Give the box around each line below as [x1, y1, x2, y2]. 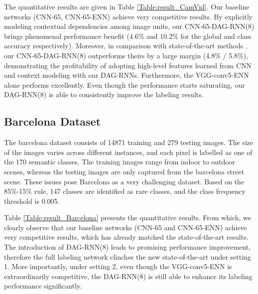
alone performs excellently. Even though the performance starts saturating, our [4, 79, 245, 90]
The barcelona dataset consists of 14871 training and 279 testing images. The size [4, 137, 254, 147]
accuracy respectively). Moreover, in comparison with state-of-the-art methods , [4, 40, 248, 51]
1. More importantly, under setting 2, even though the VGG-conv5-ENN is [4, 261, 232, 272]
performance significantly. [4, 281, 82, 291]
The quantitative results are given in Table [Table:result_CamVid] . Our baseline [4, 1, 250, 11]
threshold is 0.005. [4, 195, 60, 206]
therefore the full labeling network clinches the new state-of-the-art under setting [4, 251, 251, 262]
